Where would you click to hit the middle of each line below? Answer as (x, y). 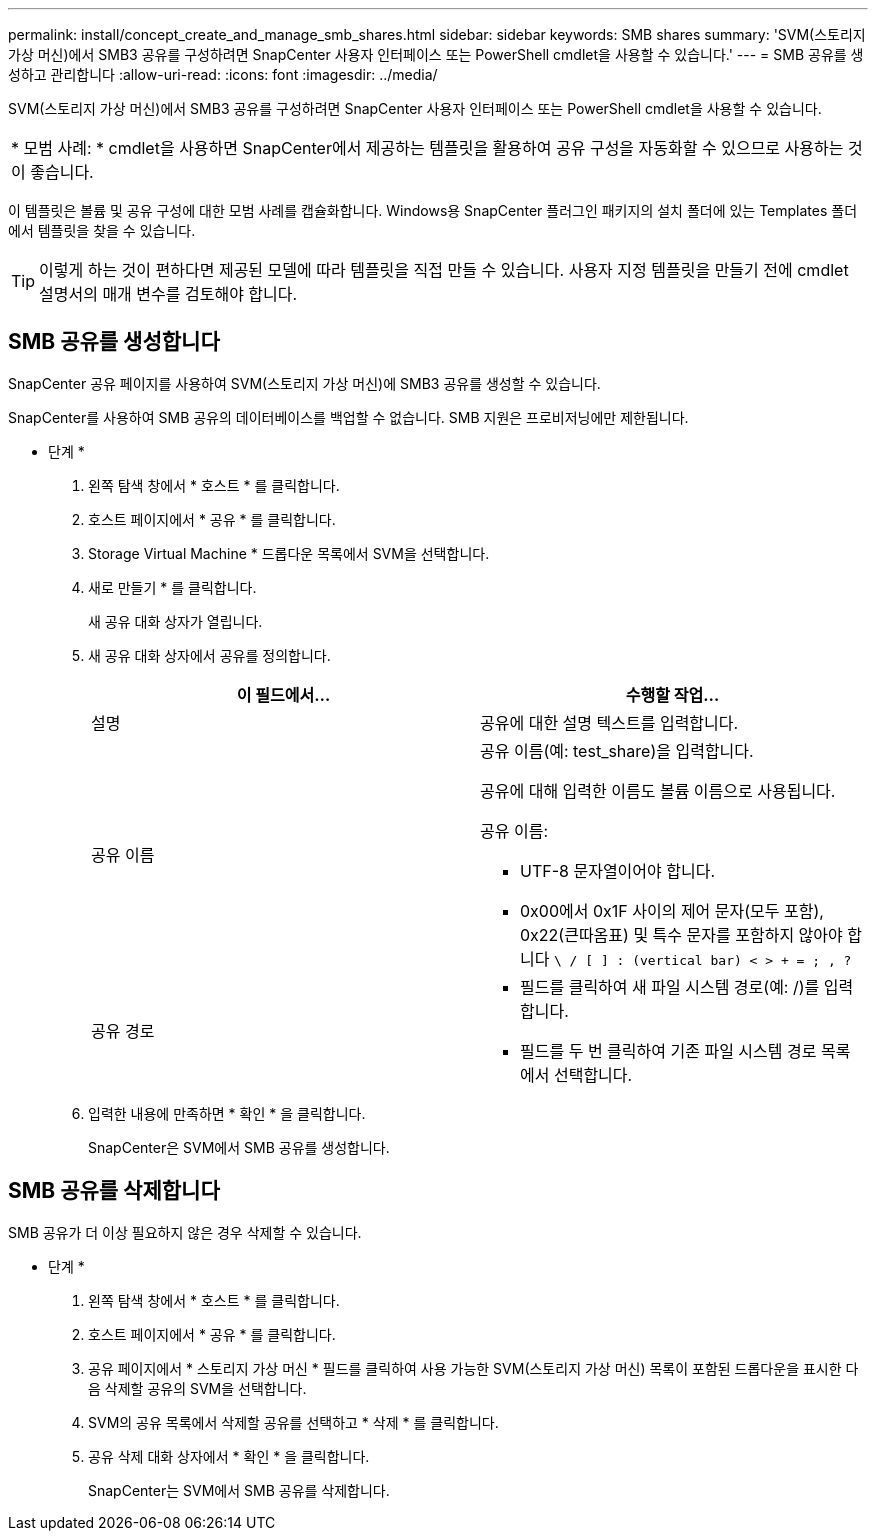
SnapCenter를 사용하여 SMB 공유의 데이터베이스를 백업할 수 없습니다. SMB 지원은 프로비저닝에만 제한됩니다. (348, 417)
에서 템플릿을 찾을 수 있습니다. (102, 230)
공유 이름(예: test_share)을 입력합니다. (617, 750)
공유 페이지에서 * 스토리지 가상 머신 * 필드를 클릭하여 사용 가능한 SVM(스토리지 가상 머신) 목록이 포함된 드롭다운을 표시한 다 (473, 1368)
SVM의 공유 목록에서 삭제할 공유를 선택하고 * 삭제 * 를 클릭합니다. (293, 1422)
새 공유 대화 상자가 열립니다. (175, 621)
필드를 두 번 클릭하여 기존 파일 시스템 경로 (668, 1050)
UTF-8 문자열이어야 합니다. (618, 870)
